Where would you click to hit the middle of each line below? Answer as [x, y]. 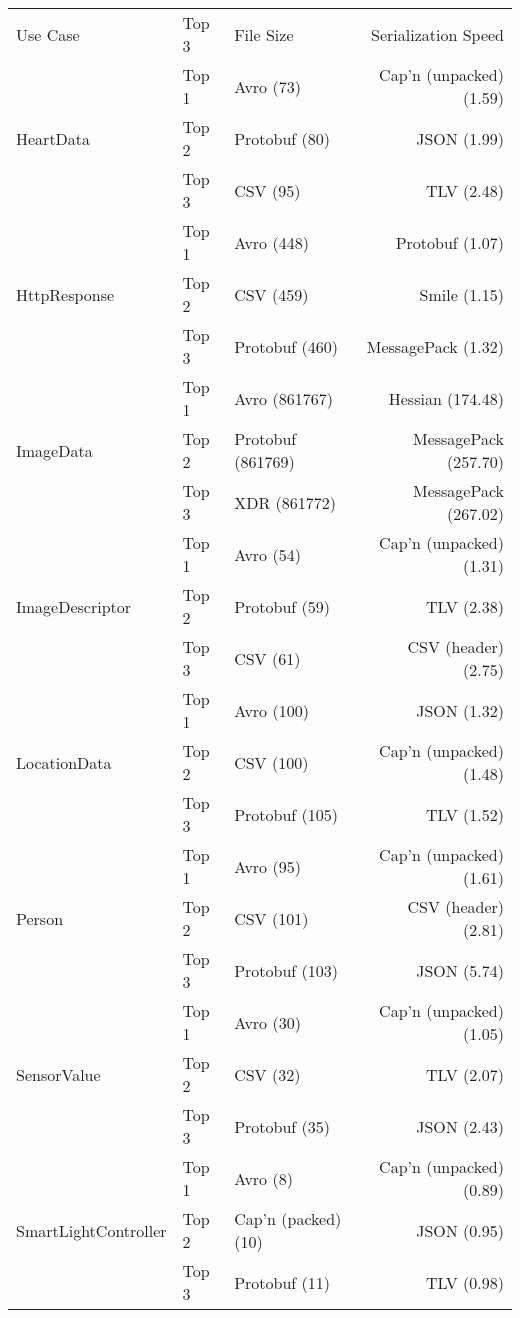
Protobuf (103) [286, 970]
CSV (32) [267, 1074]
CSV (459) [271, 294]
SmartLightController [91, 1230]
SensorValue [58, 1074]
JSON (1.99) [460, 138]
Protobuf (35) [282, 1126]
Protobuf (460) [286, 346]
